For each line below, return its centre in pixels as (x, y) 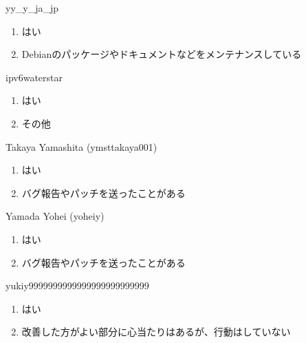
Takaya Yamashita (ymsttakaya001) (81, 146)
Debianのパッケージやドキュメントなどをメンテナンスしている (162, 54)
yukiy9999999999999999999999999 (77, 285)
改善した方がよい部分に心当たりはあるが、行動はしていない (156, 332)
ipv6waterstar (34, 77)
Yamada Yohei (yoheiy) (55, 216)
